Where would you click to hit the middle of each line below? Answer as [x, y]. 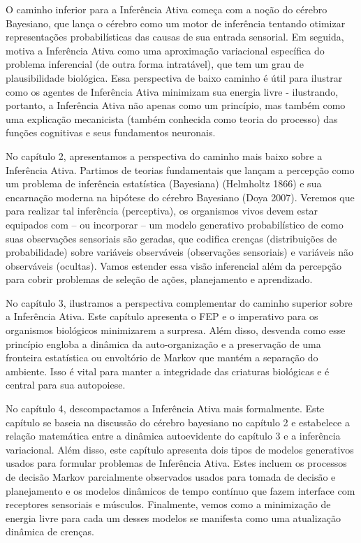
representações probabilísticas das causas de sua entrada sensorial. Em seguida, [175, 37]
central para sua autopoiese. [66, 385]
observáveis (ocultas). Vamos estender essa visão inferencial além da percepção [174, 265]
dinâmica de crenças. [50, 531]
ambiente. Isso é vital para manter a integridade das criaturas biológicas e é [168, 371]
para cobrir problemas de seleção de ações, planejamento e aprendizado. [159, 279]
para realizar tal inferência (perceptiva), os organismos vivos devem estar [162, 211]
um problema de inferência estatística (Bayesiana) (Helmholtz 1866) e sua [164, 183]
